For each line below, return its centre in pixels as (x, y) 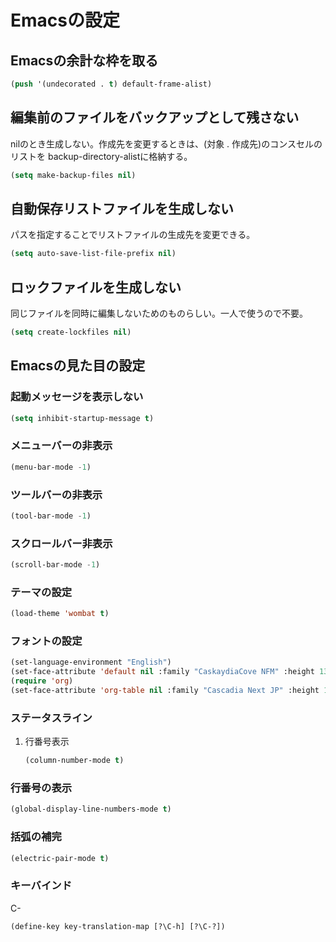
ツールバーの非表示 (56, 494)
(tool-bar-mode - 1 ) (51, 516)
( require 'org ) (42, 681)
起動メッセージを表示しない (77, 397)
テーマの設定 (41, 592)
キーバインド (41, 886)
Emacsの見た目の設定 (78, 366)
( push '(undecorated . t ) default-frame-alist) (111, 84)
